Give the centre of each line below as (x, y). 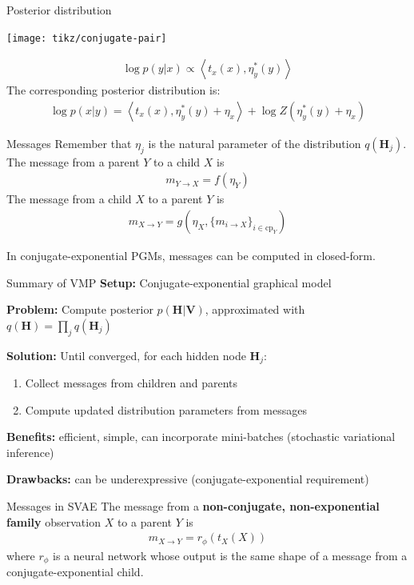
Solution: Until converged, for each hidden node (126, 355)
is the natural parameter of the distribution (255, 143)
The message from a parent (73, 161)
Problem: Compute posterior (80, 309)
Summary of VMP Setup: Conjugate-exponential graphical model (169, 282)
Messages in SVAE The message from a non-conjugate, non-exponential (193, 505)
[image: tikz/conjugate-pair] (87, 38)
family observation (54, 521)
